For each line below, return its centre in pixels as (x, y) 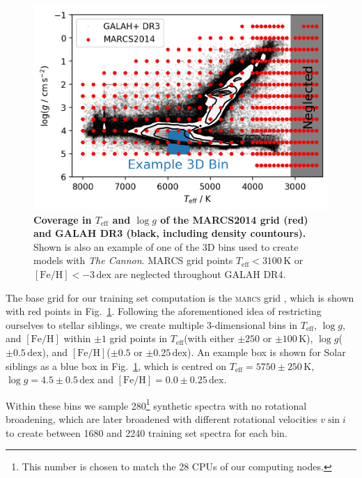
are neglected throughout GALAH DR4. (200, 273)
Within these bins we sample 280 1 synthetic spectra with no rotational (156, 404)
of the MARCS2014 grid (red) (234, 219)
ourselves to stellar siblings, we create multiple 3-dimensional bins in (152, 324)
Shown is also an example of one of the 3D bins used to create (166, 246)
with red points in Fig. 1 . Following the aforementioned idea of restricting (164, 311)
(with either (209, 338)
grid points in (139, 338)
